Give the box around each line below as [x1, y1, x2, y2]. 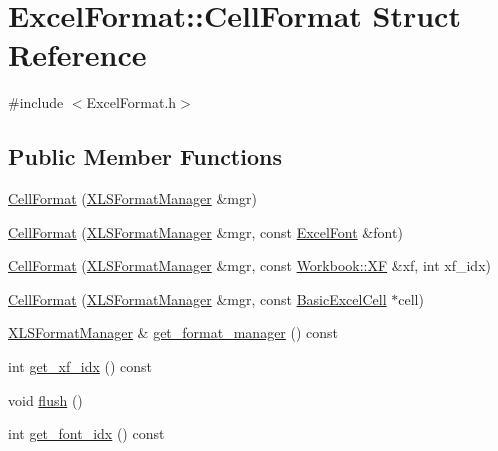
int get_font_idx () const [8, 423, 165, 444]
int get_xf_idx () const [8, 356, 152, 377]
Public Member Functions [8, 141, 282, 172]
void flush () [8, 389, 83, 410]
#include [8, 92, 64, 113]
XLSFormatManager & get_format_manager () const [8, 322, 339, 343]
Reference [8, 34, 147, 75]
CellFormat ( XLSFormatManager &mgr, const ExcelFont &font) [8, 221, 403, 242]
